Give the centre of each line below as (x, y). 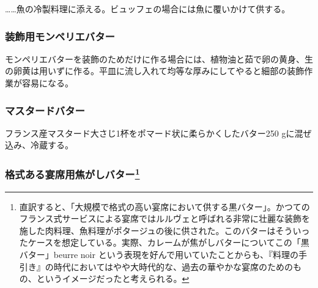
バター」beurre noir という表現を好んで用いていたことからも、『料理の (159, 255)
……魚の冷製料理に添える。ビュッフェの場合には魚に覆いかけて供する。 (148, 9)
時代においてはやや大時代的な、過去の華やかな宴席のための (173, 266)
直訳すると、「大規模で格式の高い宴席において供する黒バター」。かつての (165, 206)
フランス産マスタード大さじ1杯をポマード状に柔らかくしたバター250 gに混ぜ (158, 133)
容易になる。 (47, 83)
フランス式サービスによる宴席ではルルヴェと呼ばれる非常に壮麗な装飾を (165, 218)
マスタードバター (45, 110)
